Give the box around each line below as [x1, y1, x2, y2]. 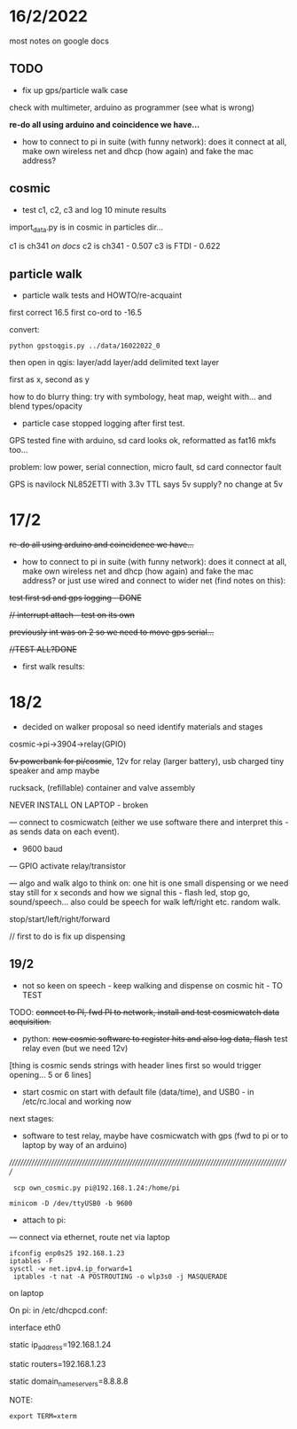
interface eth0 [9, 1322, 61, 1332]
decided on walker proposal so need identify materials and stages [21, 722, 263, 732]
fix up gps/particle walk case [21, 84, 129, 95]
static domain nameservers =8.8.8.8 [9, 1376, 129, 1388]
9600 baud [21, 844, 64, 855]
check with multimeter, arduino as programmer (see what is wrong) [9, 102, 255, 113]
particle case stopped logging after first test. [21, 418, 185, 429]
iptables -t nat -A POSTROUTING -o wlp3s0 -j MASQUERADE [12, 1272, 228, 1281]
